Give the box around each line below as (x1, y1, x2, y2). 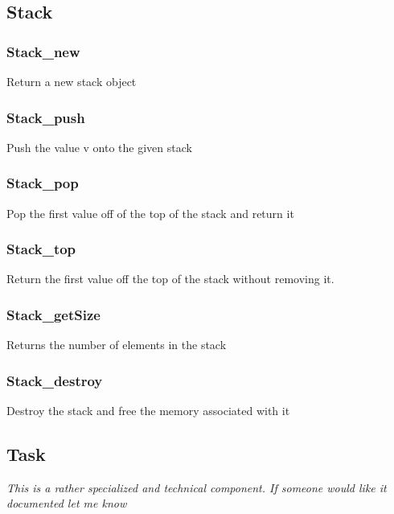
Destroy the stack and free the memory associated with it (6, 402, 290, 419)
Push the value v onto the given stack (6, 138, 192, 155)
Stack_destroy (6, 370, 103, 390)
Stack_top (6, 239, 76, 259)
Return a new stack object (6, 73, 137, 89)
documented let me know (6, 495, 127, 512)
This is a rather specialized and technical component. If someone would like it (6, 479, 387, 495)
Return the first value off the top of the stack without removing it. (6, 270, 334, 287)
